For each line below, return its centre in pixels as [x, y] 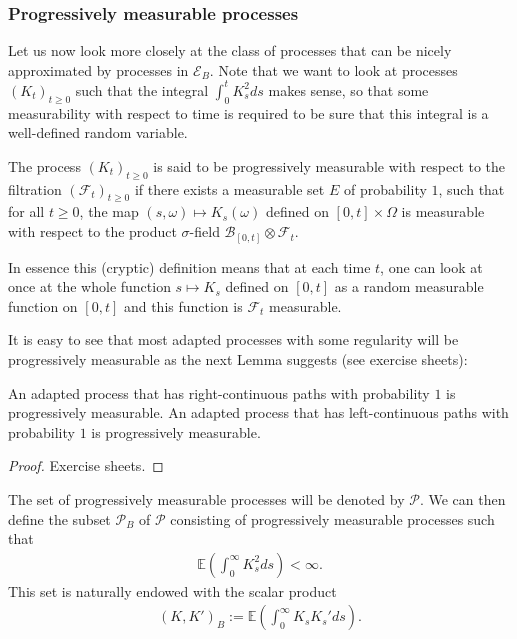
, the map [109, 211]
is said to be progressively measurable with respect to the [329, 165]
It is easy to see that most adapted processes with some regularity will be [233, 339]
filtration [35, 188]
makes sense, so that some [348, 89]
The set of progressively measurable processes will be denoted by [206, 498]
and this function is [183, 305]
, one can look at [431, 266]
